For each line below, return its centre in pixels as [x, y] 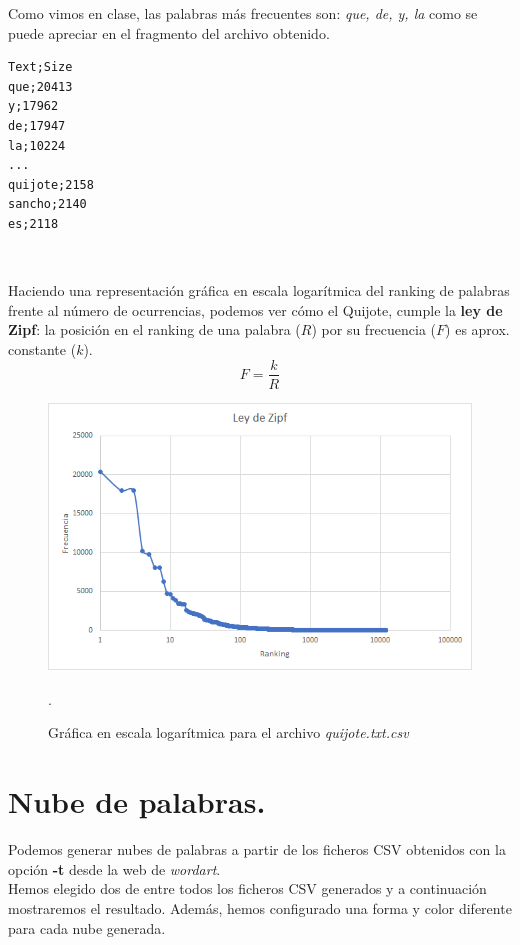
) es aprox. [477, 329]
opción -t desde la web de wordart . [114, 868]
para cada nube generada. [87, 927]
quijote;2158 [51, 184]
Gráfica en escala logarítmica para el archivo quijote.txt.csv [228, 732]
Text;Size [40, 67]
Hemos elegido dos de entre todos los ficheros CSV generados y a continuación [247, 888]
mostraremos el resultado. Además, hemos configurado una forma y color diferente [260, 907]
